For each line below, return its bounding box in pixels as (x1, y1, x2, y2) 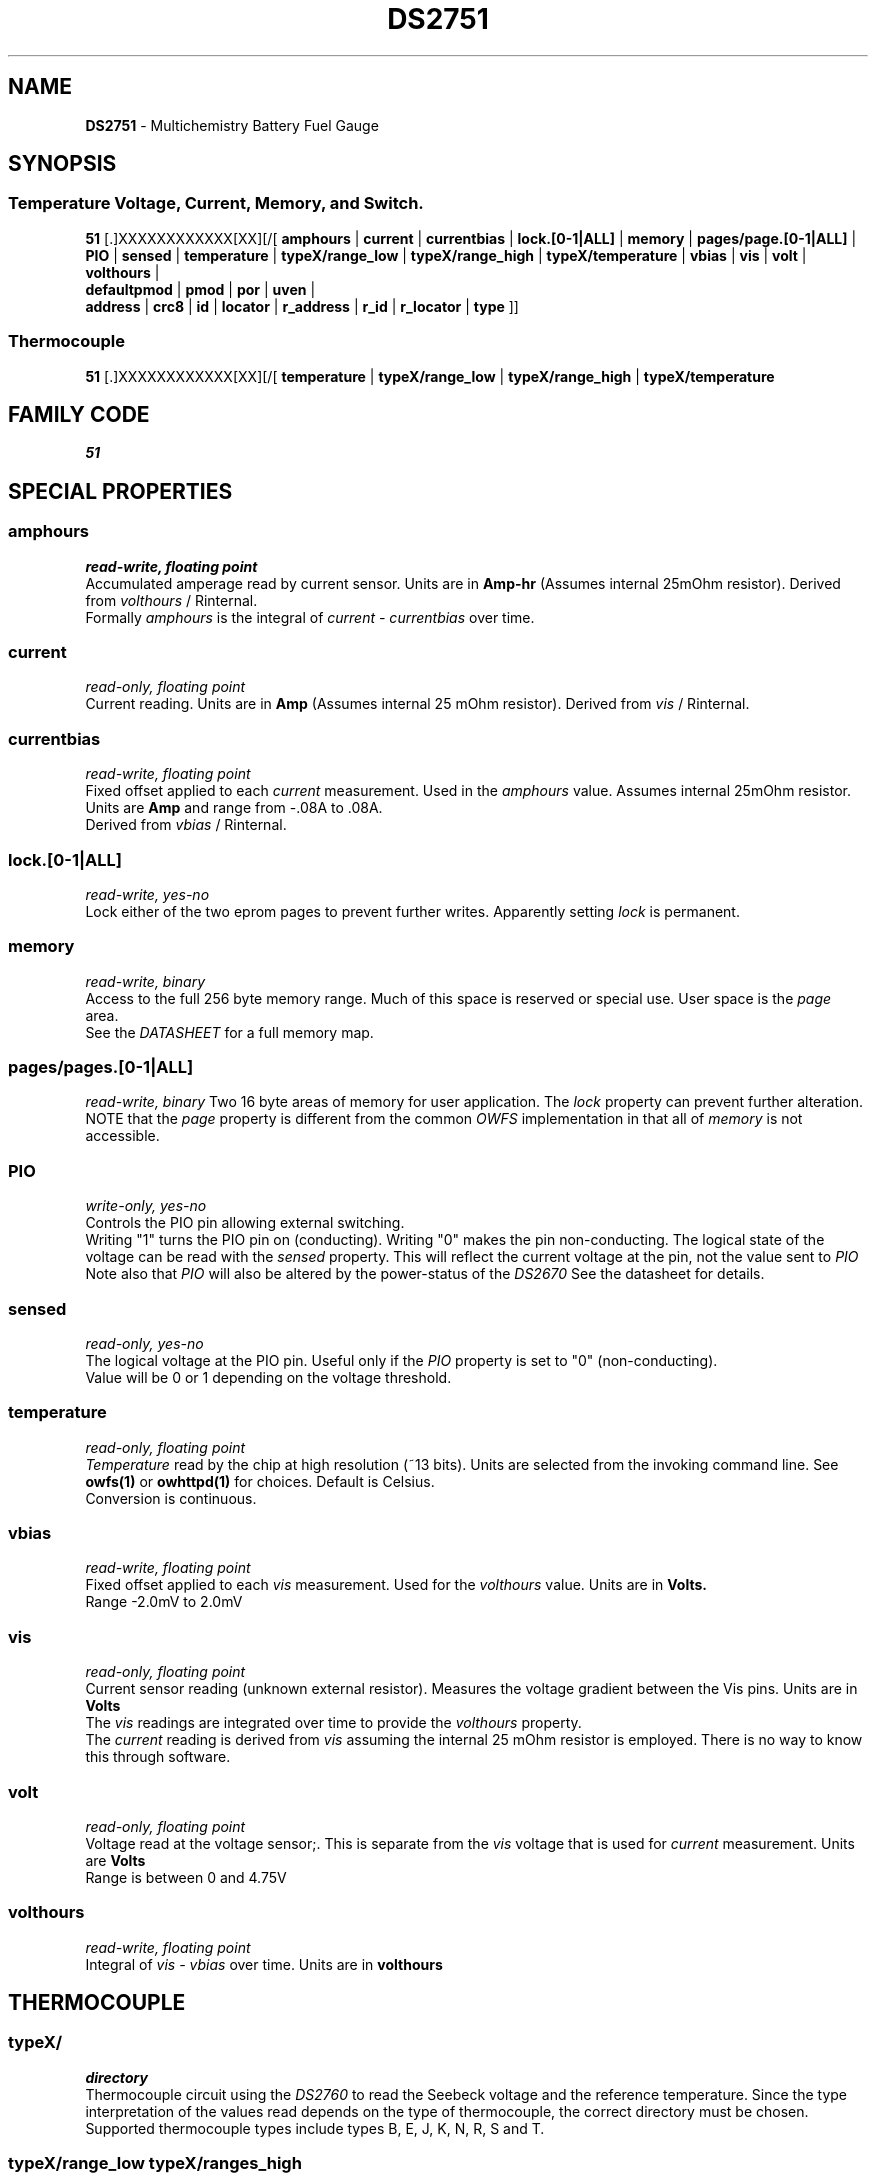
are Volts (85, 1851, 146, 1869)
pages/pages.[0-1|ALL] (8, 1057, 194, 1077)
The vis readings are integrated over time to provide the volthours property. (85, 1714, 582, 1732)
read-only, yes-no (85, 1334, 204, 1352)
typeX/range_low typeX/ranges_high (8, 2153, 302, 2174)
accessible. (85, 1127, 160, 1145)
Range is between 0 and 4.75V (85, 1868, 287, 1886)
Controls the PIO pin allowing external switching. (85, 1214, 405, 1232)
